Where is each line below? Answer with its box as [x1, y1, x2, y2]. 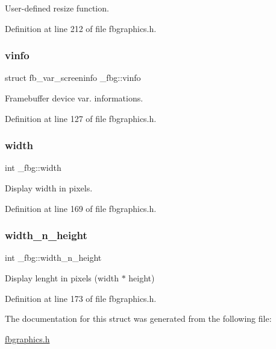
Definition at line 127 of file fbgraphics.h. [5, 112, 157, 124]
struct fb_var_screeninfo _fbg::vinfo [5, 71, 141, 84]
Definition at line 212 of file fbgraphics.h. [5, 22, 157, 34]
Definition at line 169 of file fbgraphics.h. [5, 202, 157, 214]
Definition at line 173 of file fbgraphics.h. [5, 292, 157, 304]
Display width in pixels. [5, 182, 93, 194]
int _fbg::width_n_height [5, 251, 102, 264]
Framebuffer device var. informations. [5, 92, 143, 104]
